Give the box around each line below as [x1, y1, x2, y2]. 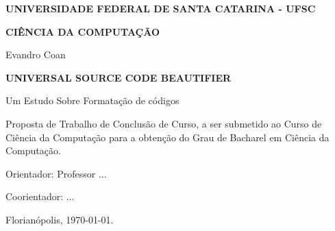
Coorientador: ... [5, 189, 75, 204]
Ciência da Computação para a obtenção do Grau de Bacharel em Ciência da [5, 130, 330, 144]
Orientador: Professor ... [5, 166, 107, 180]
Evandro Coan [5, 47, 66, 62]
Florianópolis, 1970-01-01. [5, 212, 114, 226]
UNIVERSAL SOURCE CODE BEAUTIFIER [5, 70, 232, 84]
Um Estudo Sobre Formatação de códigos [5, 93, 179, 108]
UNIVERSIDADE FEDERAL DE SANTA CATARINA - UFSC [5, 1, 316, 15]
